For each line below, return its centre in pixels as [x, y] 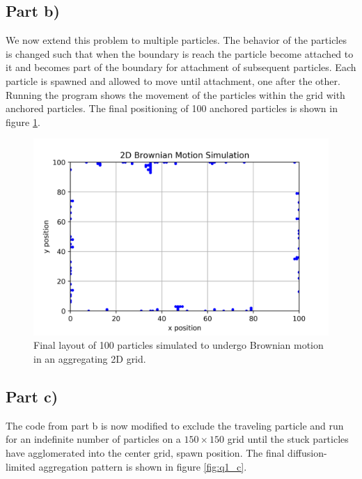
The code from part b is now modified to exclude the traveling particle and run [175, 425]
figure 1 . [23, 121]
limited [21, 466]
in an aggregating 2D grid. [90, 358]
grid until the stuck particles [288, 439]
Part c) [32, 396]
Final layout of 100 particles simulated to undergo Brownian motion [179, 345]
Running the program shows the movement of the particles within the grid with [175, 94]
